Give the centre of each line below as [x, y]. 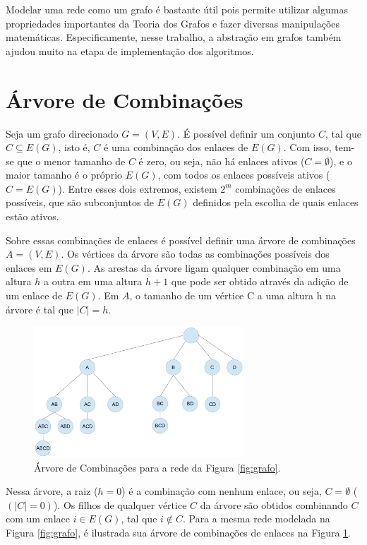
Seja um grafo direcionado [62, 133]
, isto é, [74, 147]
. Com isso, [307, 147]
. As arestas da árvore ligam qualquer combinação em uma [214, 267]
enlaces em [29, 267]
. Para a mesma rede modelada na [256, 519]
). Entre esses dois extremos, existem [138, 188]
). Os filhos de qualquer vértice [120, 504]
